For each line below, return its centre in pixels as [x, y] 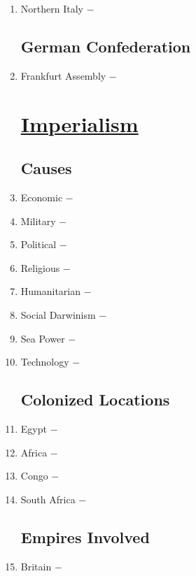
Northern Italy [52, 8]
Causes [46, 168]
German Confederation [106, 46]
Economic [42, 197]
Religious [40, 267]
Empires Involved [85, 537]
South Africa [48, 499]
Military [38, 221]
